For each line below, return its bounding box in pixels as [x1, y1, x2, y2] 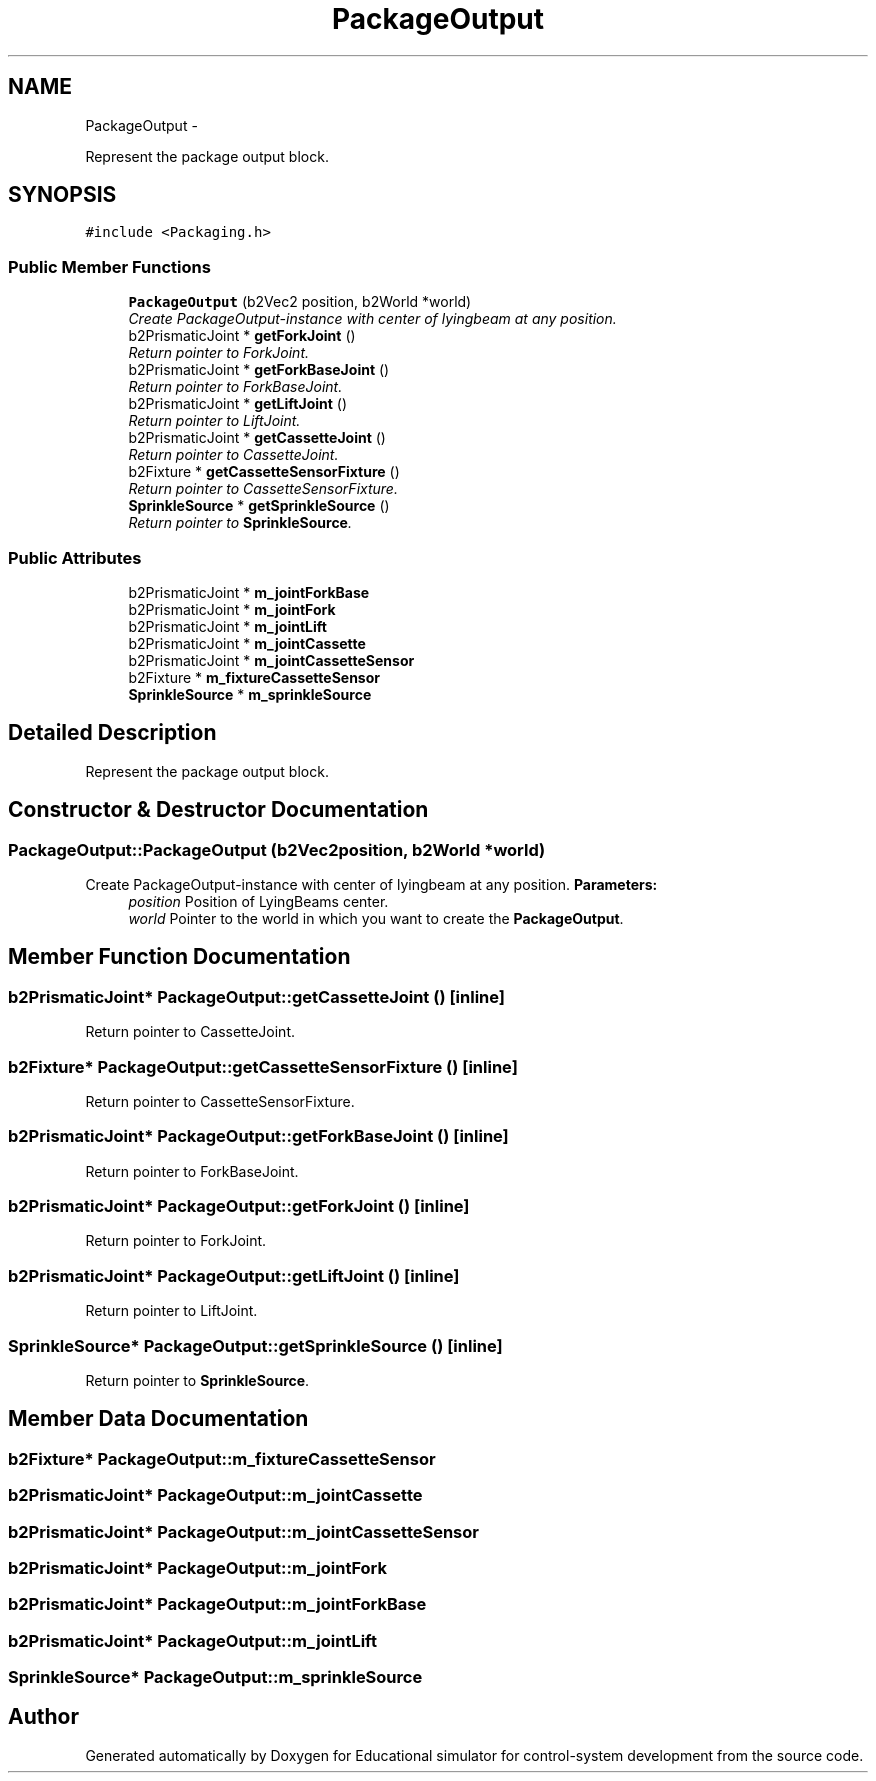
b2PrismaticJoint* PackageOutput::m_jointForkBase [8, 1594, 427, 1615]
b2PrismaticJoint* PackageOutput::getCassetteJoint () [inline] [8, 986, 505, 1007]
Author [8, 1704, 79, 1730]
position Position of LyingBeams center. [128, 893, 389, 910]
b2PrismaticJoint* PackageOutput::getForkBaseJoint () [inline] [8, 1126, 509, 1147]
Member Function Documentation [8, 944, 351, 970]
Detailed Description [8, 720, 217, 746]
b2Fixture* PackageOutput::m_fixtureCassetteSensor [8, 1448, 436, 1469]
